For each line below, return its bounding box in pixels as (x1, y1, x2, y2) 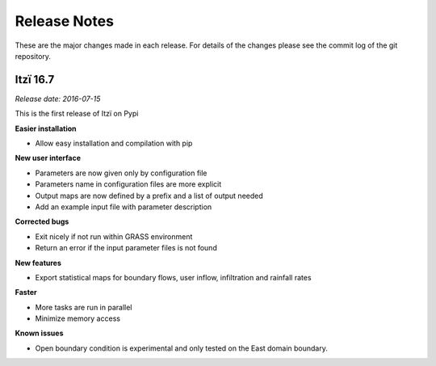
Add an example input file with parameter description (35, 202, 212, 212)
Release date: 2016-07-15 (15, 94, 101, 103)
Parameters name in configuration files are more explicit (35, 179, 222, 189)
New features (15, 258, 62, 267)
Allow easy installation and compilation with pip (35, 138, 193, 149)
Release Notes (15, 12, 115, 30)
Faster (15, 288, 37, 297)
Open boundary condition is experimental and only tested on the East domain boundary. (35, 343, 329, 353)
